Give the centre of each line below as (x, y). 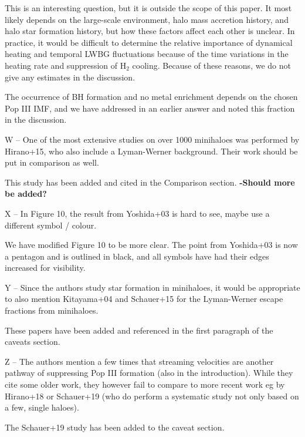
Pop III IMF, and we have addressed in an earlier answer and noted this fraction (150, 108)
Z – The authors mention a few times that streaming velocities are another (139, 361)
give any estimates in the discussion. (70, 77)
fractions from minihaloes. (52, 310)
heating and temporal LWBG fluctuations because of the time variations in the (147, 54)
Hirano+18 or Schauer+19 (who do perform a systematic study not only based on (152, 396)
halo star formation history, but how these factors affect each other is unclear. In (150, 31)
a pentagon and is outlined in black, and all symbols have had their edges (137, 256)
